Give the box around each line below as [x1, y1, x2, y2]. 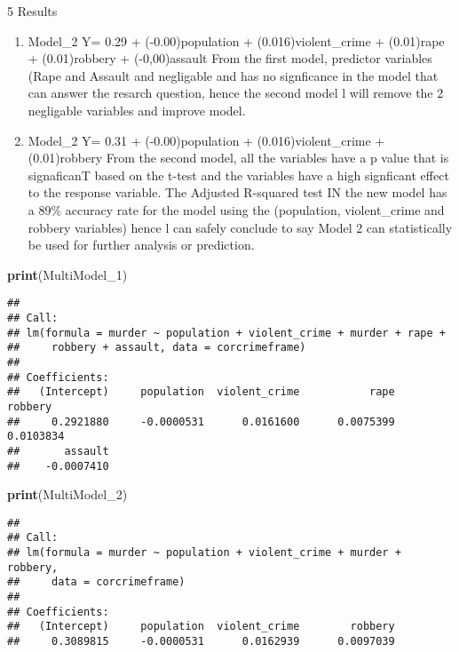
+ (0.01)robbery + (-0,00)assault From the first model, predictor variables [28, 49, 432, 68]
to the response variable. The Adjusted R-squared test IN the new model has [28, 183, 447, 202]
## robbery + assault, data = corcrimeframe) [7, 341, 306, 354]
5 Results [7, 2, 58, 20]
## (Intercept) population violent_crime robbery [7, 620, 395, 633]
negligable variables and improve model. [28, 100, 246, 119]
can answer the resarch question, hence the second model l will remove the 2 [28, 83, 444, 102]
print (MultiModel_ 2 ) [7, 485, 128, 504]
